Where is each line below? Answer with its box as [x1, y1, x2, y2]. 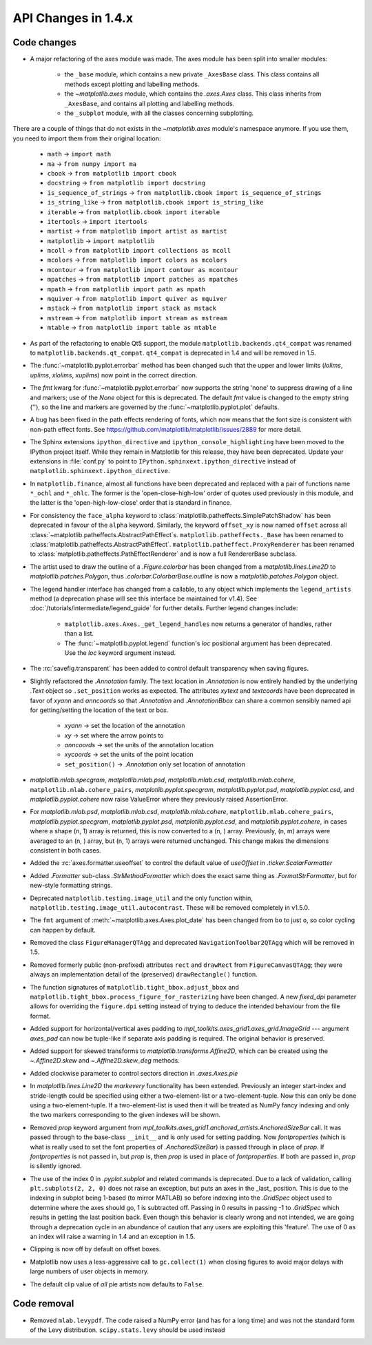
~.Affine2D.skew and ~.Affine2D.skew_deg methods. [30, 1056, 180, 1065]
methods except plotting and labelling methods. [64, 80, 200, 88]
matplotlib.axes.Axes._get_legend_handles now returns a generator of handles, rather [64, 620, 333, 628]
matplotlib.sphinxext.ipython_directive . [30, 467, 170, 475]
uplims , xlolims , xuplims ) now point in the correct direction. [30, 371, 198, 379]
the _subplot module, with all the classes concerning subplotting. [64, 109, 254, 117]
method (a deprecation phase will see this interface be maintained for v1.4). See [30, 594, 258, 603]
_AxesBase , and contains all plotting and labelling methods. [64, 99, 235, 107]
